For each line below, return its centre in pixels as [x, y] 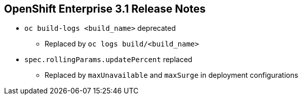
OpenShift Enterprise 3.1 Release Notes [105, 9]
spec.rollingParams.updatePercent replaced [108, 60]
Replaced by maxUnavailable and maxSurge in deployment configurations [172, 75]
